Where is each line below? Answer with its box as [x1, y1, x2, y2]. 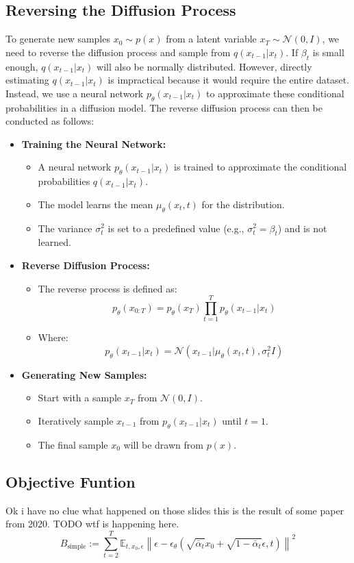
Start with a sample [38, 390, 122, 405]
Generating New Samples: [21, 367, 147, 381]
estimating [5, 73, 49, 87]
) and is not [277, 221, 327, 235]
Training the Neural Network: [21, 136, 166, 151]
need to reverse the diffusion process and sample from [5, 45, 231, 59]
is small [312, 45, 344, 59]
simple [67, 543, 86, 551]
